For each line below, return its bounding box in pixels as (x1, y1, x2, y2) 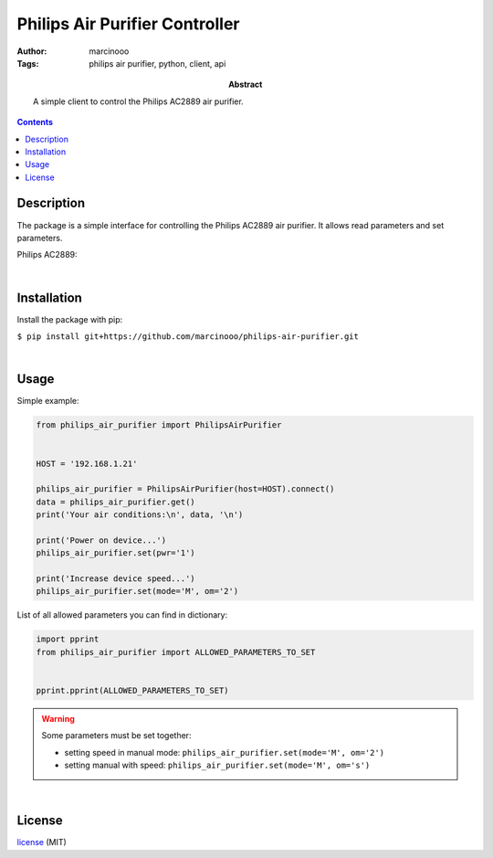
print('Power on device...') (36, 535, 167, 546)
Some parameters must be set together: (41, 730, 192, 741)
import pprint (36, 634, 100, 644)
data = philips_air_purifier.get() (36, 496, 195, 507)
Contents (16, 117, 54, 128)
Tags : (16, 58, 39, 69)
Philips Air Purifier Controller (16, 14, 240, 34)
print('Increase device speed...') (36, 574, 195, 584)
